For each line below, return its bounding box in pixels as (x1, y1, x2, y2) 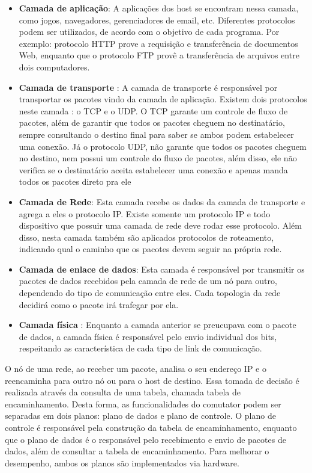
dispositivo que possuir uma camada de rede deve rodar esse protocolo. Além (19, 219, 302, 232)
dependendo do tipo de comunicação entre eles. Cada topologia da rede (19, 286, 281, 299)
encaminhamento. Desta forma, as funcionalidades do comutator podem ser (5, 397, 281, 410)
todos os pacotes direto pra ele (19, 175, 131, 188)
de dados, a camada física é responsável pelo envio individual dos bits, (19, 330, 277, 342)
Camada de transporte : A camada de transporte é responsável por (19, 81, 278, 93)
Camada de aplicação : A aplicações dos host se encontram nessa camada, (19, 2, 299, 14)
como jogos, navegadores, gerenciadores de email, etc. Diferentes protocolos (19, 13, 295, 26)
